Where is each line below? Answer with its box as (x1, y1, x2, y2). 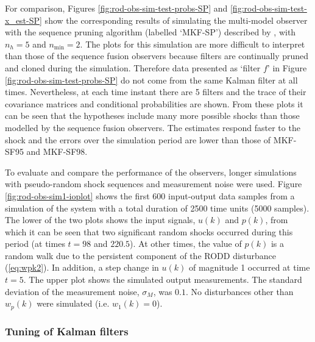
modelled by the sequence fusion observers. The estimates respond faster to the (5, 121, 300, 134)
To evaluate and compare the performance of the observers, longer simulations (5, 165, 297, 178)
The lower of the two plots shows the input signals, (5, 213, 196, 226)
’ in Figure (267, 61, 307, 74)
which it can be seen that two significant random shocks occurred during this (5, 225, 293, 238)
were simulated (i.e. (37, 297, 110, 310)
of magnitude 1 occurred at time (189, 261, 310, 274)
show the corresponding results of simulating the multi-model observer (44, 13, 308, 26)
